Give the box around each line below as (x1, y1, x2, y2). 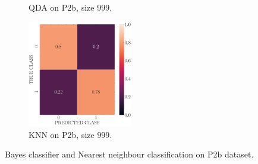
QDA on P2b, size (29, 1, 95, 13)
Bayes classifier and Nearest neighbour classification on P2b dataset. (5, 148, 254, 160)
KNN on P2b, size (29, 128, 95, 140)
